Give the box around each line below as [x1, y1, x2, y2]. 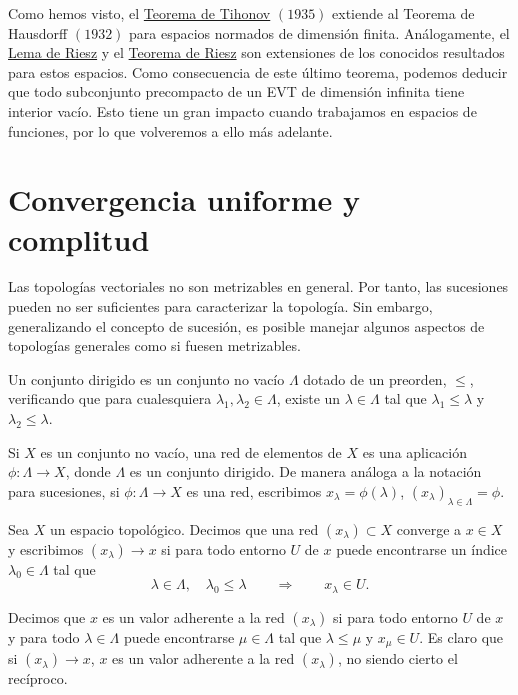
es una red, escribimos [186, 480, 322, 501]
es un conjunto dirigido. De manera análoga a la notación [129, 461, 482, 482]
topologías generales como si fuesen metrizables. [8, 335, 301, 356]
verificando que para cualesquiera [8, 388, 212, 409]
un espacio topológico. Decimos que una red [49, 518, 319, 539]
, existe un [276, 388, 341, 409]
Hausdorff [8, 22, 68, 43]
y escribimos [8, 538, 84, 559]
